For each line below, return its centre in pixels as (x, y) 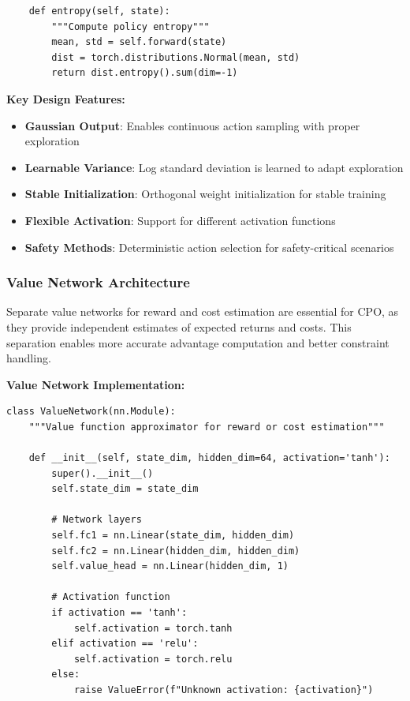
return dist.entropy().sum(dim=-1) (145, 73)
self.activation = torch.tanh (153, 628)
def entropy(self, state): (99, 11)
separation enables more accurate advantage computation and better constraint (198, 342)
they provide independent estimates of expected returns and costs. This (179, 326)
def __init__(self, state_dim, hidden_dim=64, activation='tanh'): (209, 458)
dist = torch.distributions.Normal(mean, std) (176, 57)
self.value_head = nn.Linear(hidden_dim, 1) (170, 566)
